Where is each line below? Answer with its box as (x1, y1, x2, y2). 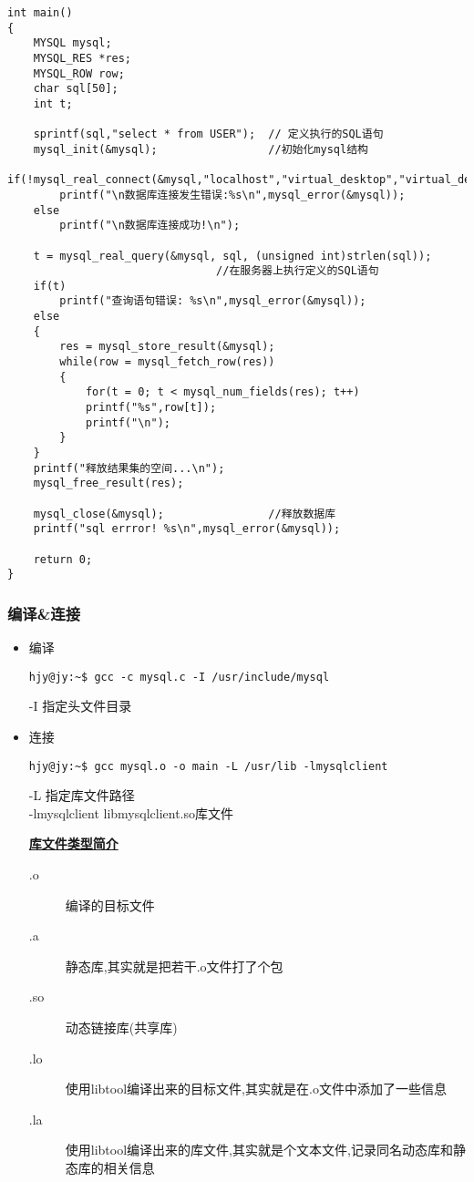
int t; (33, 97, 73, 110)
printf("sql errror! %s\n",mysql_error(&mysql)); (33, 522, 341, 536)
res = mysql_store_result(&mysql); (59, 340, 275, 354)
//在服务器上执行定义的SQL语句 (216, 264, 379, 278)
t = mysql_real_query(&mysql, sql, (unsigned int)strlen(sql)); (33, 249, 432, 262)
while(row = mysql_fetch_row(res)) (59, 355, 275, 369)
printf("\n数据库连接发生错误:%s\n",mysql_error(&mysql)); (59, 188, 406, 201)
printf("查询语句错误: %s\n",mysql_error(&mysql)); (59, 294, 366, 308)
